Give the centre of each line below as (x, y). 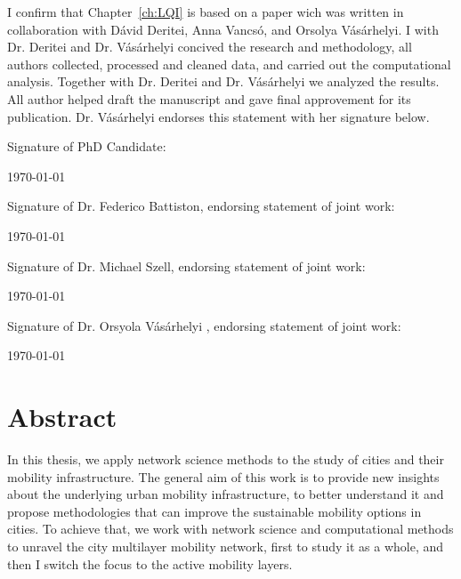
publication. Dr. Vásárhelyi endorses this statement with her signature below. (218, 116)
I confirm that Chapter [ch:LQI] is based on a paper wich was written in (206, 12)
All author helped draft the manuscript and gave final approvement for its (209, 98)
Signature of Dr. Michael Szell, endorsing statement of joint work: (186, 265)
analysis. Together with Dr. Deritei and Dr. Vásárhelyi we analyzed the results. (223, 81)
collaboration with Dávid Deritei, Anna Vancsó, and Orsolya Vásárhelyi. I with (223, 29)
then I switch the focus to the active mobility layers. (150, 563)
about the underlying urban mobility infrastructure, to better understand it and (226, 494)
